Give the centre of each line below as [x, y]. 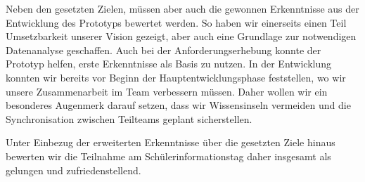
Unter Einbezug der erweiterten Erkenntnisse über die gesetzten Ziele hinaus [171, 142]
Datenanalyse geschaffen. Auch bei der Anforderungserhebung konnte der [164, 50]
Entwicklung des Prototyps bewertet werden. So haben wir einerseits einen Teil [176, 22]
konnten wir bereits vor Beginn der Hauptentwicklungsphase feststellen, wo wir [176, 77]
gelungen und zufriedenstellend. [73, 170]
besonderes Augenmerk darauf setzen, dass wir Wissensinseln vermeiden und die [178, 105]
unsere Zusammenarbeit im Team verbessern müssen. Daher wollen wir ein [167, 91]
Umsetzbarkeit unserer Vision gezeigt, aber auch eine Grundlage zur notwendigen [181, 36]
